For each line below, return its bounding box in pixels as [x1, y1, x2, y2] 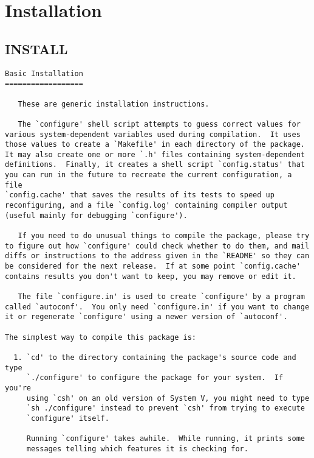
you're [5, 383, 31, 392]
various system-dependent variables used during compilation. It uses [5, 130, 301, 139]
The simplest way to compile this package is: [5, 333, 196, 342]
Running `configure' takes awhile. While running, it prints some [26, 434, 305, 443]
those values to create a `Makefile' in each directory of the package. [5, 140, 305, 149]
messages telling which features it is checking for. [26, 444, 248, 453]
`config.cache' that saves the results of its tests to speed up [5, 191, 275, 200]
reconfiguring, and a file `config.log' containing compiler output [5, 201, 288, 210]
